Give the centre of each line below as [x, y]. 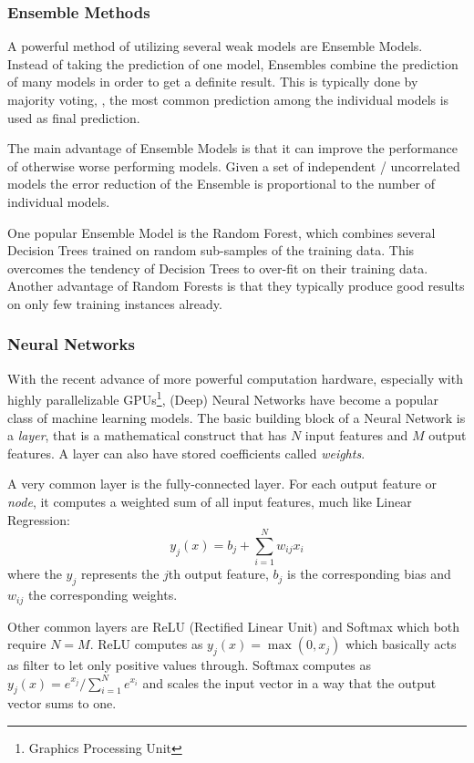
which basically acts [401, 644]
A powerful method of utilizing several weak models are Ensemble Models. [215, 46]
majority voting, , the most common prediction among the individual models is [228, 99]
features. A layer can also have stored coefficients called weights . [186, 453]
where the [35, 574]
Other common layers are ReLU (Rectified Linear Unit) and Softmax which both [234, 626]
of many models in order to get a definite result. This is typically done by [213, 82]
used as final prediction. [74, 117]
